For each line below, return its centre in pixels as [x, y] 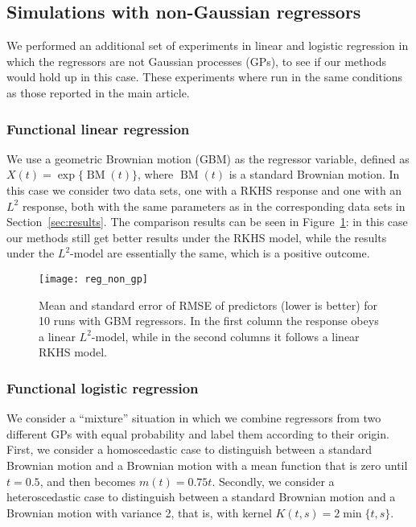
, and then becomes [88, 481]
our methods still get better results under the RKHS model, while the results [197, 237]
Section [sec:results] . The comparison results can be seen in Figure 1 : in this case [207, 222]
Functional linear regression [98, 128]
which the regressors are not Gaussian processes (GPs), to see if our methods [196, 61]
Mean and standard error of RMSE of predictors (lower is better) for [208, 305]
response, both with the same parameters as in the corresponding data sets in [214, 206]
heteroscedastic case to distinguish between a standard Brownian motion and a [201, 497]
